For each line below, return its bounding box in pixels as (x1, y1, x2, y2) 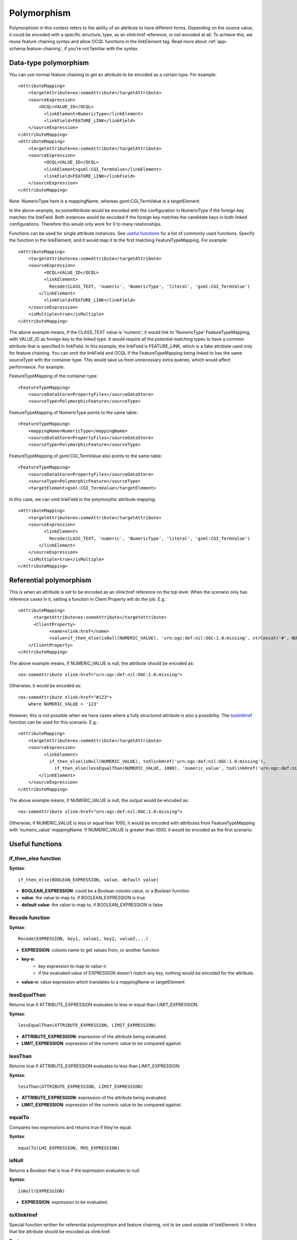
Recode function (9, 914, 50, 921)
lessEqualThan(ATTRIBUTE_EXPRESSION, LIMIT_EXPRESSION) (18, 1022, 156, 1028)
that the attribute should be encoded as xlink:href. (9, 1229, 111, 1235)
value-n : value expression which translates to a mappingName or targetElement (21, 979, 185, 985)
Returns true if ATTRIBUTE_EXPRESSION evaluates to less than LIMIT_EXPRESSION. (9, 1063, 181, 1069)
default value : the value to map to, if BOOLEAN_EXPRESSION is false (21, 902, 163, 908)
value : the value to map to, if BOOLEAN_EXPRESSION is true (21, 895, 146, 901)
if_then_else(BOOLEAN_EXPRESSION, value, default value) (18, 877, 159, 882)
